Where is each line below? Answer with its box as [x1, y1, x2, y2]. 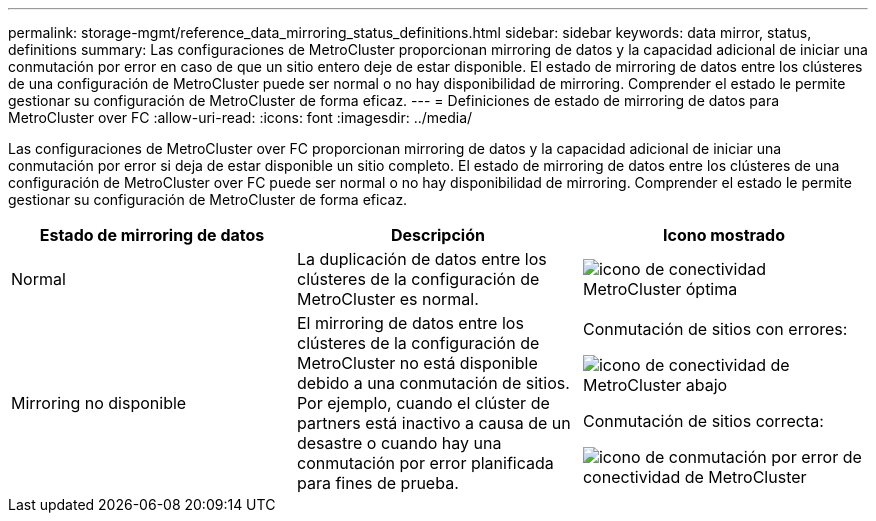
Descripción [390, 225, 485, 245]
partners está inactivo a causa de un [296, 413, 571, 433]
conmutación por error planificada [296, 453, 554, 473]
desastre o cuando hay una [296, 433, 502, 453]
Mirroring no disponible [11, 393, 187, 413]
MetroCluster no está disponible [296, 353, 538, 373]
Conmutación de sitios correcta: [582, 411, 824, 431]
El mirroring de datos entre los [296, 313, 524, 333]
